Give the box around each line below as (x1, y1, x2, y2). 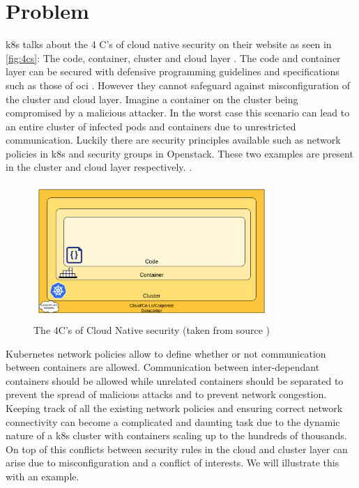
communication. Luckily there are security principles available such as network (6, 132, 341, 147)
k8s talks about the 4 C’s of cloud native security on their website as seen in (6, 37, 332, 52)
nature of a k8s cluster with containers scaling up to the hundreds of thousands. (6, 428, 347, 443)
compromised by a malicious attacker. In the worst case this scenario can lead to (6, 105, 350, 120)
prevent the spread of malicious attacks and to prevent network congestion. (6, 387, 327, 402)
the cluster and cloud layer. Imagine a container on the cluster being (6, 91, 298, 106)
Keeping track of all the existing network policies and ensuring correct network (6, 401, 343, 415)
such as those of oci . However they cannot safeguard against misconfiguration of (6, 77, 351, 92)
